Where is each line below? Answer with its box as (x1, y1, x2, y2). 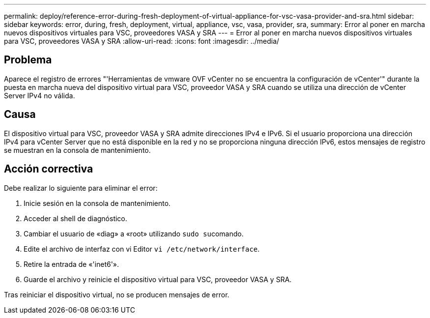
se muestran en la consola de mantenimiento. (4, 145, 151, 154)
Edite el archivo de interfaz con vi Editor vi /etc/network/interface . (24, 244, 260, 253)
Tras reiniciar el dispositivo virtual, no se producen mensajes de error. (4, 290, 230, 299)
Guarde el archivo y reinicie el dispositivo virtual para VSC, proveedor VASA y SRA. (24, 275, 292, 284)
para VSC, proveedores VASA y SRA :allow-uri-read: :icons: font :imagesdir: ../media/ (4, 37, 279, 45)
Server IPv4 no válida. (4, 91, 75, 100)
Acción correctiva (4, 163, 93, 175)
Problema (4, 54, 52, 66)
